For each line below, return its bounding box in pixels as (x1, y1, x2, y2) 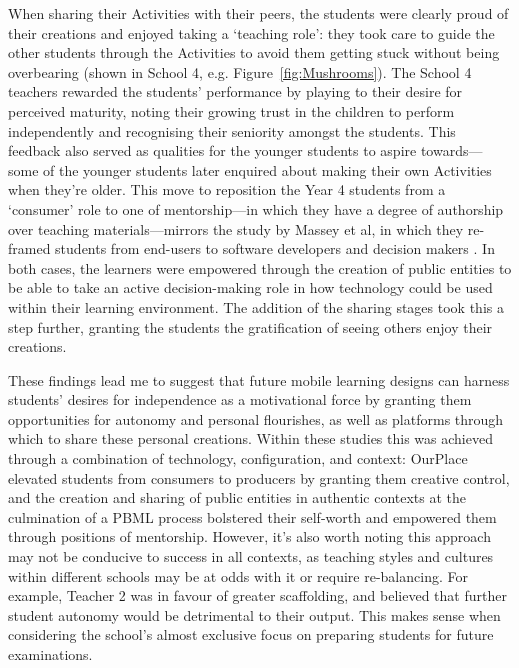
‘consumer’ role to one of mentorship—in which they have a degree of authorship (8, 198, 504, 219)
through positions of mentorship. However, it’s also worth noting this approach (8, 526, 491, 547)
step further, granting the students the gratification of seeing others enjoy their (8, 316, 493, 337)
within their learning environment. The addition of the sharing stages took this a (8, 296, 504, 317)
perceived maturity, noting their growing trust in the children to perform (8, 100, 455, 121)
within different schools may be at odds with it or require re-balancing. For (8, 565, 468, 586)
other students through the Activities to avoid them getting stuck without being (8, 42, 500, 63)
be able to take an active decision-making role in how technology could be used (8, 277, 493, 298)
